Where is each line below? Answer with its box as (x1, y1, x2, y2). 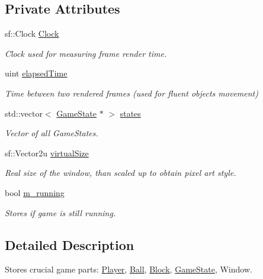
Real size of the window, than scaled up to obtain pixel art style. (5, 166, 236, 179)
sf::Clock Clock (5, 27, 59, 40)
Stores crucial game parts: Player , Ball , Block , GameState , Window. (5, 263, 252, 275)
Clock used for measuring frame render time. (5, 47, 167, 59)
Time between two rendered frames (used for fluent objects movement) (5, 86, 258, 99)
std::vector (5, 107, 43, 119)
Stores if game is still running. (5, 206, 116, 219)
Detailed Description (5, 235, 134, 254)
